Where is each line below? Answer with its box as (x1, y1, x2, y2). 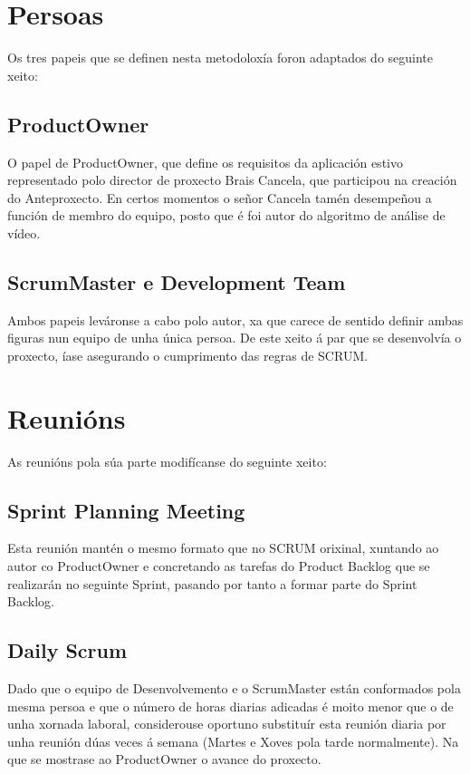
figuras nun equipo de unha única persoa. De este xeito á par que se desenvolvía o (7, 328, 462, 347)
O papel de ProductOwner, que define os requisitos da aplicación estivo (7, 152, 403, 171)
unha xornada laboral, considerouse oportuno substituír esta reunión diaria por (7, 714, 446, 733)
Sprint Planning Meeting (7, 496, 245, 524)
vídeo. (7, 223, 41, 242)
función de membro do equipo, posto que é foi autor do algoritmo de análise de (7, 206, 446, 225)
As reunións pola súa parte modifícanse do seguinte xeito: (7, 451, 327, 470)
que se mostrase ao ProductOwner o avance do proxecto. (7, 750, 321, 769)
